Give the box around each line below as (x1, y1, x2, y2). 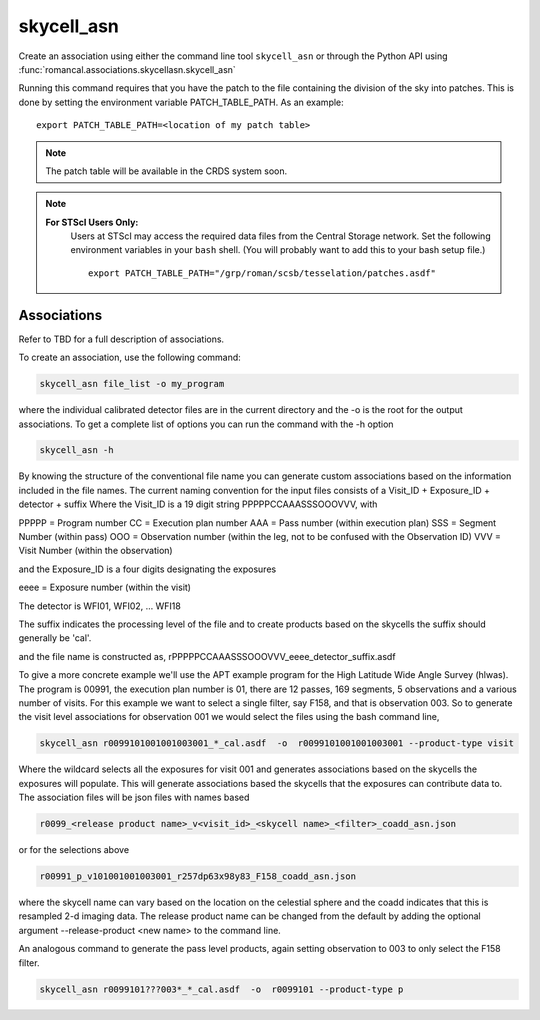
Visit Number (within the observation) (18, 545, 174, 557)
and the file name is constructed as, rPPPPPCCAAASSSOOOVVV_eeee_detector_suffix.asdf (18, 650, 396, 662)
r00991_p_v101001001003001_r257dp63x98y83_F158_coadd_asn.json (39, 871, 357, 882)
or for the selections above (18, 844, 130, 856)
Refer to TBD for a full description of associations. (18, 333, 225, 345)
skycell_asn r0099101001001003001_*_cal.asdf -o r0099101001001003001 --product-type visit (39, 738, 515, 749)
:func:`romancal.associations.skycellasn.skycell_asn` (18, 63, 237, 75)
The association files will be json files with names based (18, 791, 250, 804)
